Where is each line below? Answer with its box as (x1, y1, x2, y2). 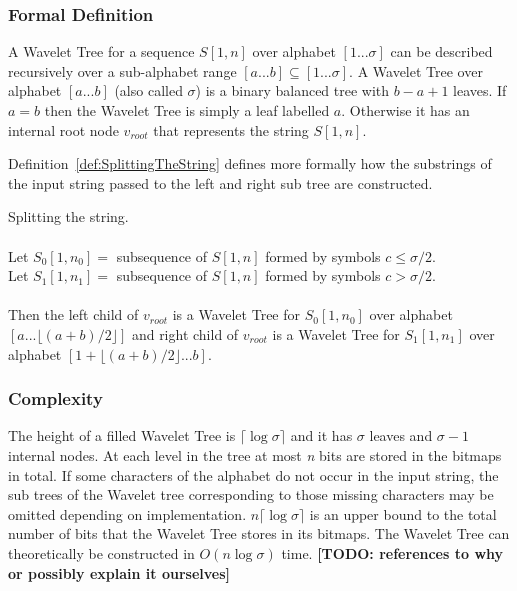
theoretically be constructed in (8, 542, 195, 563)
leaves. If (453, 80, 507, 101)
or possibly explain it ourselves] (8, 562, 230, 583)
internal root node (8, 119, 119, 140)
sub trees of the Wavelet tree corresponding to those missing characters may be (8, 484, 494, 505)
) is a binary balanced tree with (195, 80, 390, 101)
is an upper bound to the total (309, 503, 497, 524)
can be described (390, 41, 493, 62)
